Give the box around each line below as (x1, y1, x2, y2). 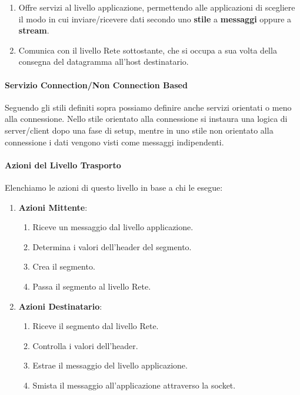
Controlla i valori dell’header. (32, 339, 138, 351)
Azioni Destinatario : (18, 300, 102, 312)
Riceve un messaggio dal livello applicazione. (32, 221, 194, 233)
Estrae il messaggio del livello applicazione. (32, 359, 188, 371)
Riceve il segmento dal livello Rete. (32, 320, 159, 332)
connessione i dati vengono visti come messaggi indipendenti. (5, 135, 224, 148)
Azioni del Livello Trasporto (5, 158, 121, 171)
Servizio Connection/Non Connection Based (5, 78, 188, 91)
